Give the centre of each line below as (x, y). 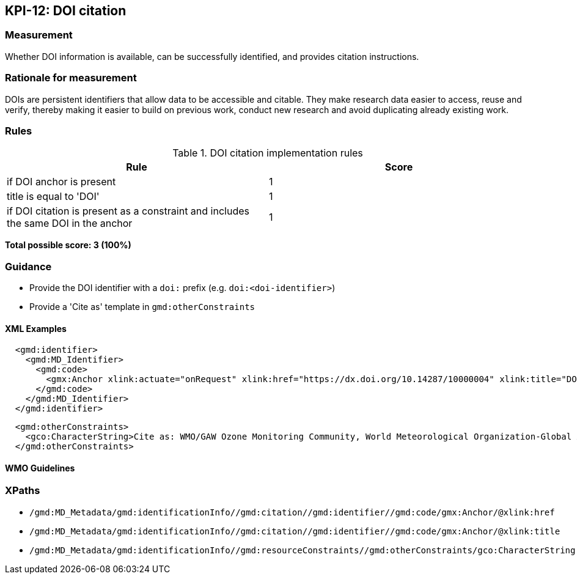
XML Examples (36, 328)
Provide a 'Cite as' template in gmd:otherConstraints (142, 307)
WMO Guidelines (40, 468)
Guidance (28, 266)
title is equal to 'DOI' (53, 197)
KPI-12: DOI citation (66, 11)
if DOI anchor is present (61, 182)
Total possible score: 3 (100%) (68, 245)
